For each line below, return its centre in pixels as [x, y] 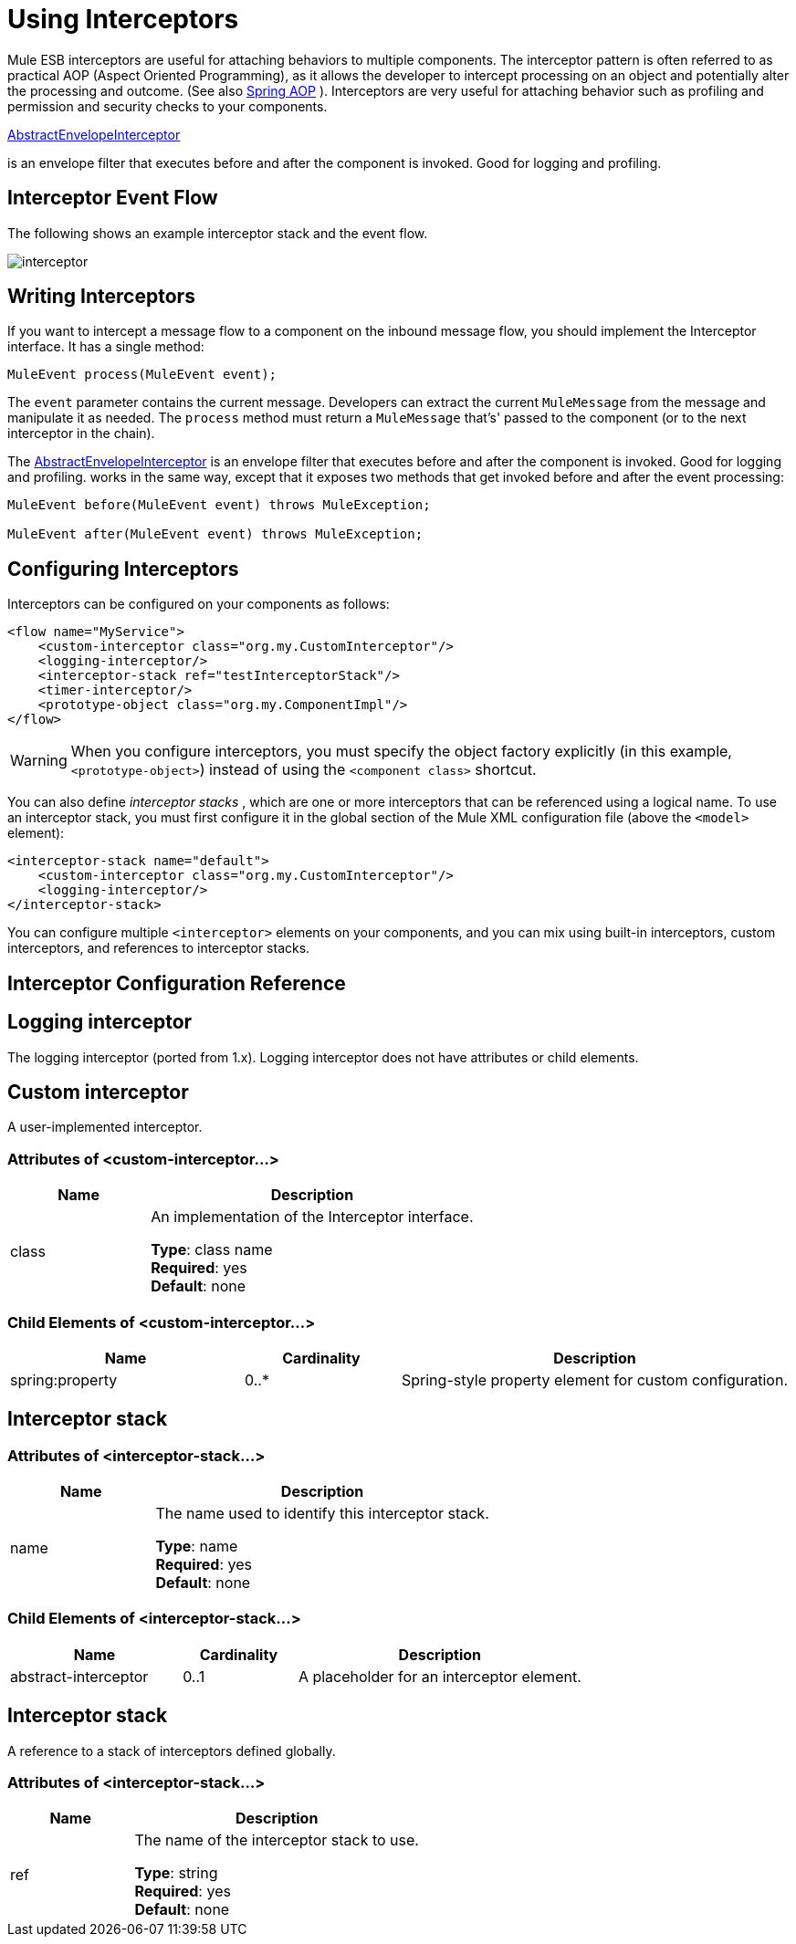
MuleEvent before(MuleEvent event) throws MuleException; [219, 505]
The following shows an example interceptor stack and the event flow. [218, 233]
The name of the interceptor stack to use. [277, 1840]
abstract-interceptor [79, 1676]
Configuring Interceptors [123, 569]
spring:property [64, 1380]
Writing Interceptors [101, 297]
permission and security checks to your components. [168, 106]
